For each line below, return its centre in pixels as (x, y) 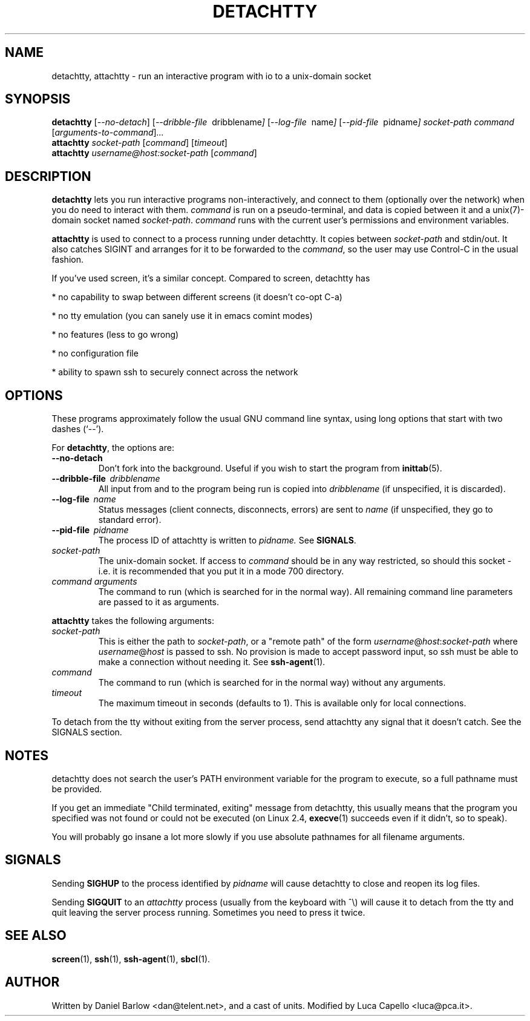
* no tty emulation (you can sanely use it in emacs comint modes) (182, 316)
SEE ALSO (36, 936)
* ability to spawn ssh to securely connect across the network (175, 372)
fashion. (67, 260)
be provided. (77, 789)
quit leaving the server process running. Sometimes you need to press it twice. (208, 912)
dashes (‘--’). (78, 429)
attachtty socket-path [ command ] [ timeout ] (139, 143)
